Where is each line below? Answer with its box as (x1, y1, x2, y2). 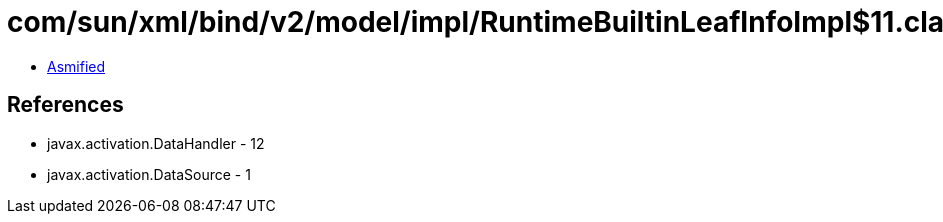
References (7, 92, 124, 118)
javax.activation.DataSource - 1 (47, 165, 251, 183)
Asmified (47, 57, 106, 75)
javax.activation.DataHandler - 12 (47, 134, 265, 152)
